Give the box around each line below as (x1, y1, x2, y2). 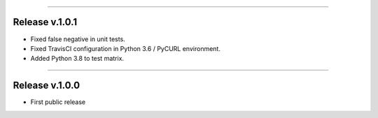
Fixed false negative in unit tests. (30, 35, 125, 43)
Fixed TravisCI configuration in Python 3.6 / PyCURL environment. (30, 44, 220, 52)
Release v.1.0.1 (13, 16, 77, 28)
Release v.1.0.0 (13, 80, 80, 91)
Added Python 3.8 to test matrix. (30, 54, 125, 63)
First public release (30, 98, 86, 106)
